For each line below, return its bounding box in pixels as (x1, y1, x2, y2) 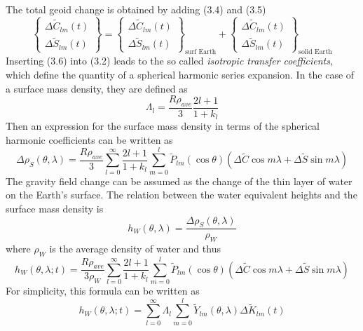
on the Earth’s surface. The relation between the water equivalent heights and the (6, 187, 357, 202)
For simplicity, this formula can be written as (6, 283, 200, 298)
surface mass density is (6, 201, 104, 215)
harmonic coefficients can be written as (6, 133, 173, 147)
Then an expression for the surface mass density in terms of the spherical (6, 119, 320, 133)
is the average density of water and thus (49, 241, 221, 256)
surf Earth (185, 48, 217, 56)
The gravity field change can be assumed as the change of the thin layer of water (6, 173, 352, 188)
